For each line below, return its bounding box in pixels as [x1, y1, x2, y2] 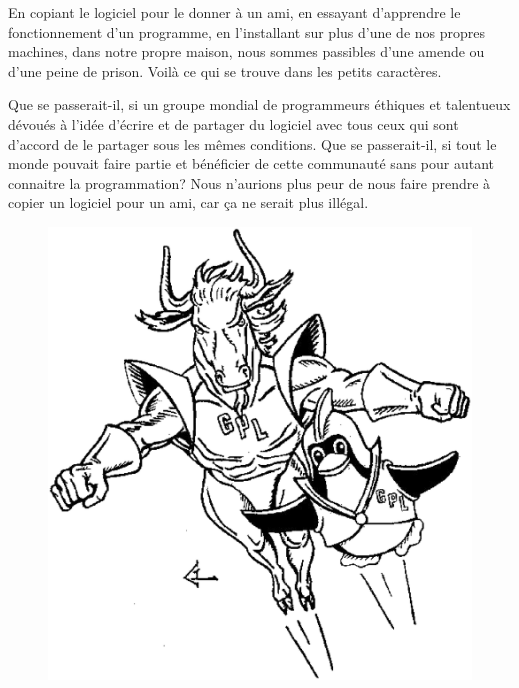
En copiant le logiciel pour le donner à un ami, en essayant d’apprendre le [8, 2, 461, 22]
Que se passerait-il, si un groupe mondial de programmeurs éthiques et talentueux [8, 94, 511, 115]
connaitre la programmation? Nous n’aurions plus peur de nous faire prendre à [8, 172, 491, 193]
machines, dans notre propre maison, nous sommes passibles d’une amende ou [8, 41, 485, 62]
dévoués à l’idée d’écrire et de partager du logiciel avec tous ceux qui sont [8, 113, 459, 134]
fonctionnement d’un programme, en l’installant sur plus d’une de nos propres [8, 21, 486, 42]
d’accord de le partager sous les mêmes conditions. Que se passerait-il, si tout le [8, 133, 497, 154]
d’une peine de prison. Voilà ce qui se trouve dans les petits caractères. [8, 60, 442, 81]
